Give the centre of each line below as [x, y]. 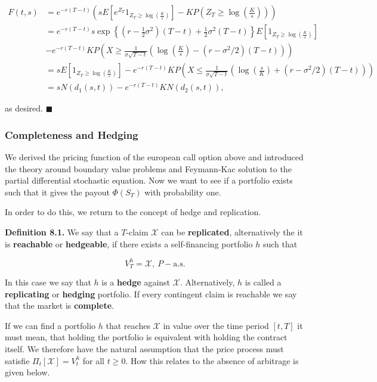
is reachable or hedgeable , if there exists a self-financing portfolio [129, 243]
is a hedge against [136, 282]
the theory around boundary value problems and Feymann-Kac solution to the [148, 168]
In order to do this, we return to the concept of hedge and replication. [133, 212]
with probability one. [183, 192]
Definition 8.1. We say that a [62, 232]
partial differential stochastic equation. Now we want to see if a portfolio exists [149, 180]
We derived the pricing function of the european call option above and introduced [154, 156]
